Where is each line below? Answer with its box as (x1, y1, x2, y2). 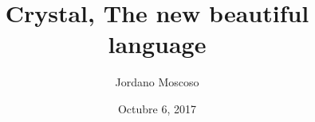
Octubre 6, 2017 (117, 100, 197, 116)
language (108, 28, 207, 60)
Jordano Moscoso (115, 74, 199, 90)
